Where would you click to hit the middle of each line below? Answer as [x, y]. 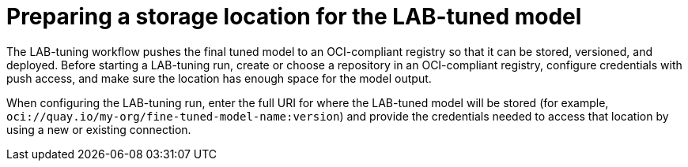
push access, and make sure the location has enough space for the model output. [219, 78]
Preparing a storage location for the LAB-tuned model [294, 17]
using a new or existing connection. [99, 129]
